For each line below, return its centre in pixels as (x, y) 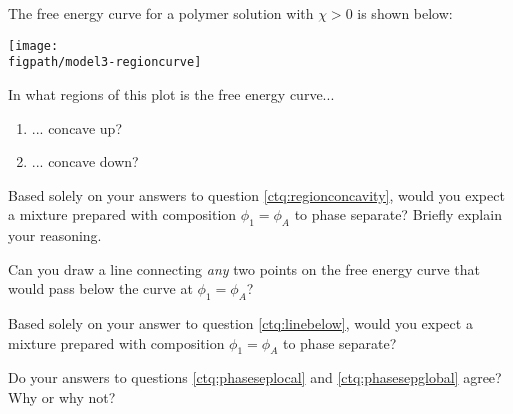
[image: (33, 45)
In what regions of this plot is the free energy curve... (171, 93)
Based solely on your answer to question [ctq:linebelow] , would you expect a (240, 323)
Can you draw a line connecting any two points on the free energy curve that (244, 268)
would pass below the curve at (100, 288)
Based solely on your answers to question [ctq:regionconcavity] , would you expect (256, 194)
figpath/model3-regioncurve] (105, 62)
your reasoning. (55, 235)
